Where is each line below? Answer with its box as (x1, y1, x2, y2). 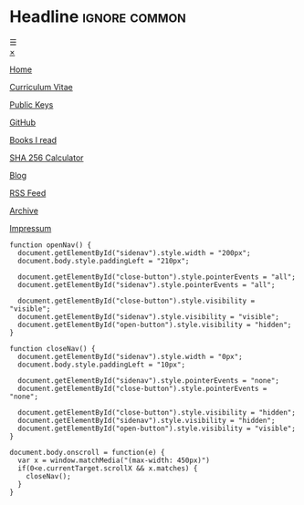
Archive (9, 205, 39, 216)
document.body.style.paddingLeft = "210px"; (17, 256, 190, 265)
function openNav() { (9, 240, 92, 250)
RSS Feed (9, 187, 47, 198)
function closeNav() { (9, 344, 96, 353)
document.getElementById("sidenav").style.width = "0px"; (17, 352, 244, 361)
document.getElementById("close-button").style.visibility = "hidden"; (17, 407, 297, 417)
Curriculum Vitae (9, 81, 73, 92)
